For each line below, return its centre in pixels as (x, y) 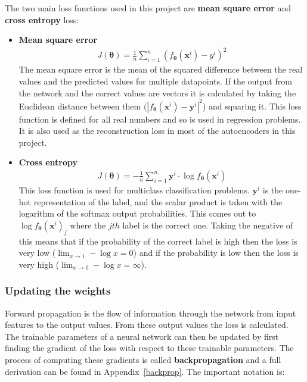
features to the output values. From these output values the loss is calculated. (147, 325)
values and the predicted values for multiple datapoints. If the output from (155, 81)
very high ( (39, 264)
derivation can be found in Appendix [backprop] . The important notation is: (145, 371)
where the (88, 225)
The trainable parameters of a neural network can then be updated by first (142, 336)
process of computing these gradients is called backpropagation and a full (143, 359)
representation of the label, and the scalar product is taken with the (158, 201)
